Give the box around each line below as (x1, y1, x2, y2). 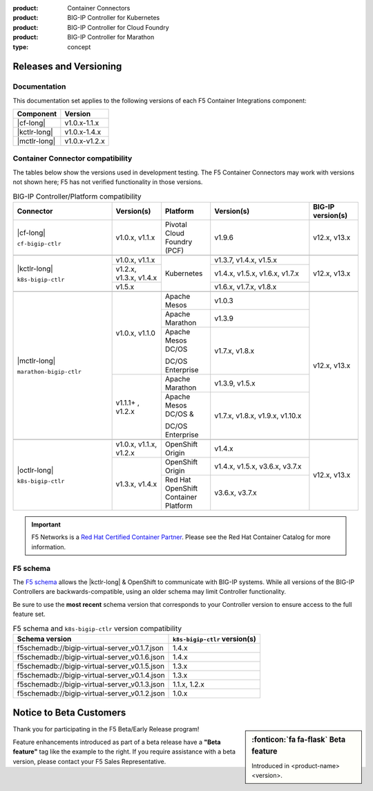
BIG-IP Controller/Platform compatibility (12, 191, 142, 201)
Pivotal (164, 220, 188, 230)
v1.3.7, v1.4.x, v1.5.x (214, 255, 278, 265)
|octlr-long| (17, 465, 54, 475)
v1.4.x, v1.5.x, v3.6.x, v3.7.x (214, 462, 302, 471)
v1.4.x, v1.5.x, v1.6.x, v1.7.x (214, 269, 300, 278)
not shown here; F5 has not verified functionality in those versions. (12, 178, 203, 186)
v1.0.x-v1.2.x (64, 136, 105, 146)
